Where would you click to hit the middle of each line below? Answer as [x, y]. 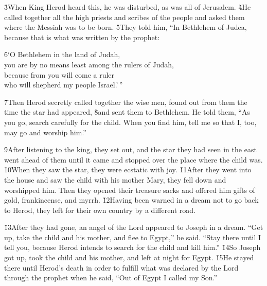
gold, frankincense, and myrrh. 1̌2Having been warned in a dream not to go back [131, 200]
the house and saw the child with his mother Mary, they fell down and [115, 179]
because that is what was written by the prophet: [82, 37]
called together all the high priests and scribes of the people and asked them [124, 17]
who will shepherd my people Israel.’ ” [64, 85]
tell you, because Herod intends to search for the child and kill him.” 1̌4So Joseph [132, 247]
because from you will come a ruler [59, 74]
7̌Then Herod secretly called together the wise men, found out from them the [126, 102]
